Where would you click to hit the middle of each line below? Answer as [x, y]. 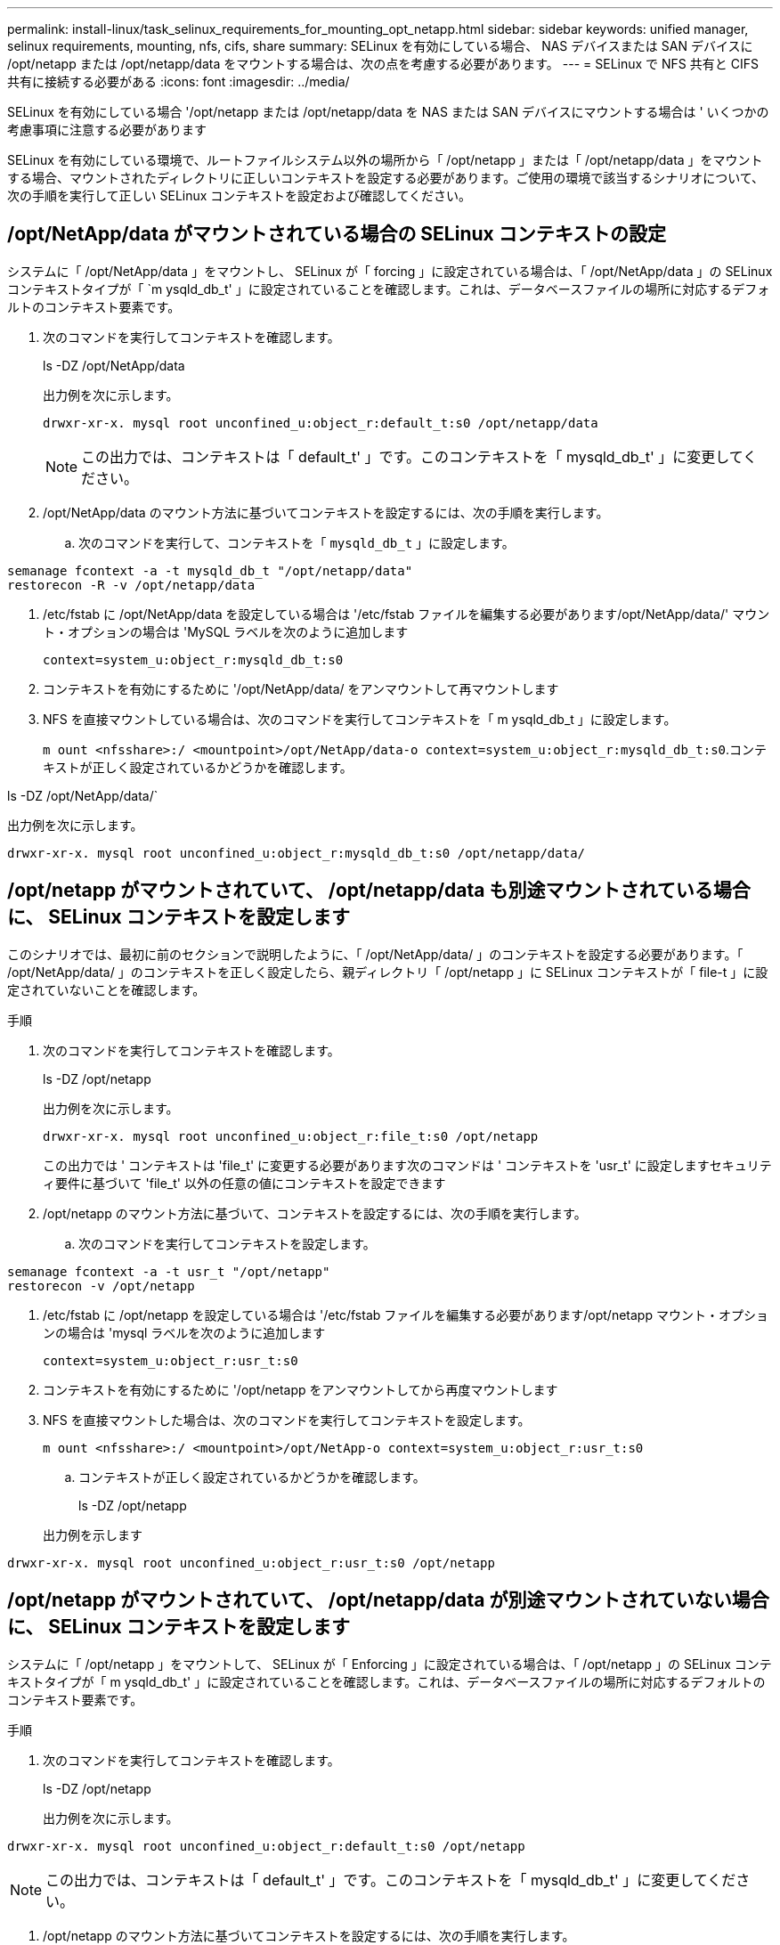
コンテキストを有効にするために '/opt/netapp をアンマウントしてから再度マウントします [301, 1389]
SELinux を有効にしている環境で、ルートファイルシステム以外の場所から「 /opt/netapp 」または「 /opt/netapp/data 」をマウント [385, 160]
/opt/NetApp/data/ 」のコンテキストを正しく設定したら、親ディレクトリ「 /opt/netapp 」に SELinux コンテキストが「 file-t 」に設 [388, 972]
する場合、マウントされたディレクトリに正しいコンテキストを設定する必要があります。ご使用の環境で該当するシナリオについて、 [386, 178]
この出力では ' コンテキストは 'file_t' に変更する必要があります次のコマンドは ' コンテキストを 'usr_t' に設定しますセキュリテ [407, 1165]
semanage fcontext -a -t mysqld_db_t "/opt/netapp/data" [210, 570]
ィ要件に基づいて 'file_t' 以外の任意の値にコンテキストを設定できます [244, 1183]
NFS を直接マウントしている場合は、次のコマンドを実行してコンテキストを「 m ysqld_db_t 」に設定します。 [360, 719]
